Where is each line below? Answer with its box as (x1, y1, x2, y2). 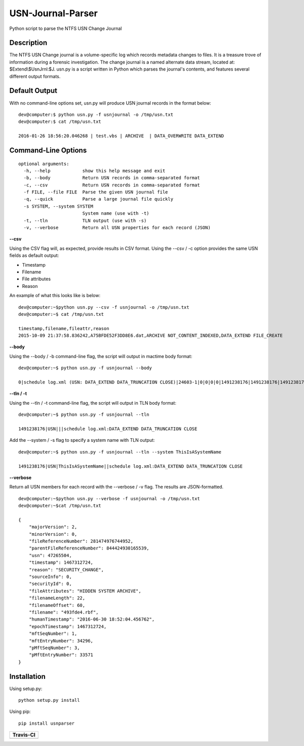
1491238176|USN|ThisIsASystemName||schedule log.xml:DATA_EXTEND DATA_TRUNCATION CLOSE (18, 463, 243, 469)
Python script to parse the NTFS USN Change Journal (9, 25, 122, 31)
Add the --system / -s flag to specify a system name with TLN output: (9, 437, 155, 443)
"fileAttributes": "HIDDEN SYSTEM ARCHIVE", (28, 588, 141, 594)
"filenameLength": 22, (28, 595, 86, 601)
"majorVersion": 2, (28, 524, 78, 530)
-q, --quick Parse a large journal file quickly (23, 196, 173, 202)
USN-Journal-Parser (9, 8, 98, 19)
